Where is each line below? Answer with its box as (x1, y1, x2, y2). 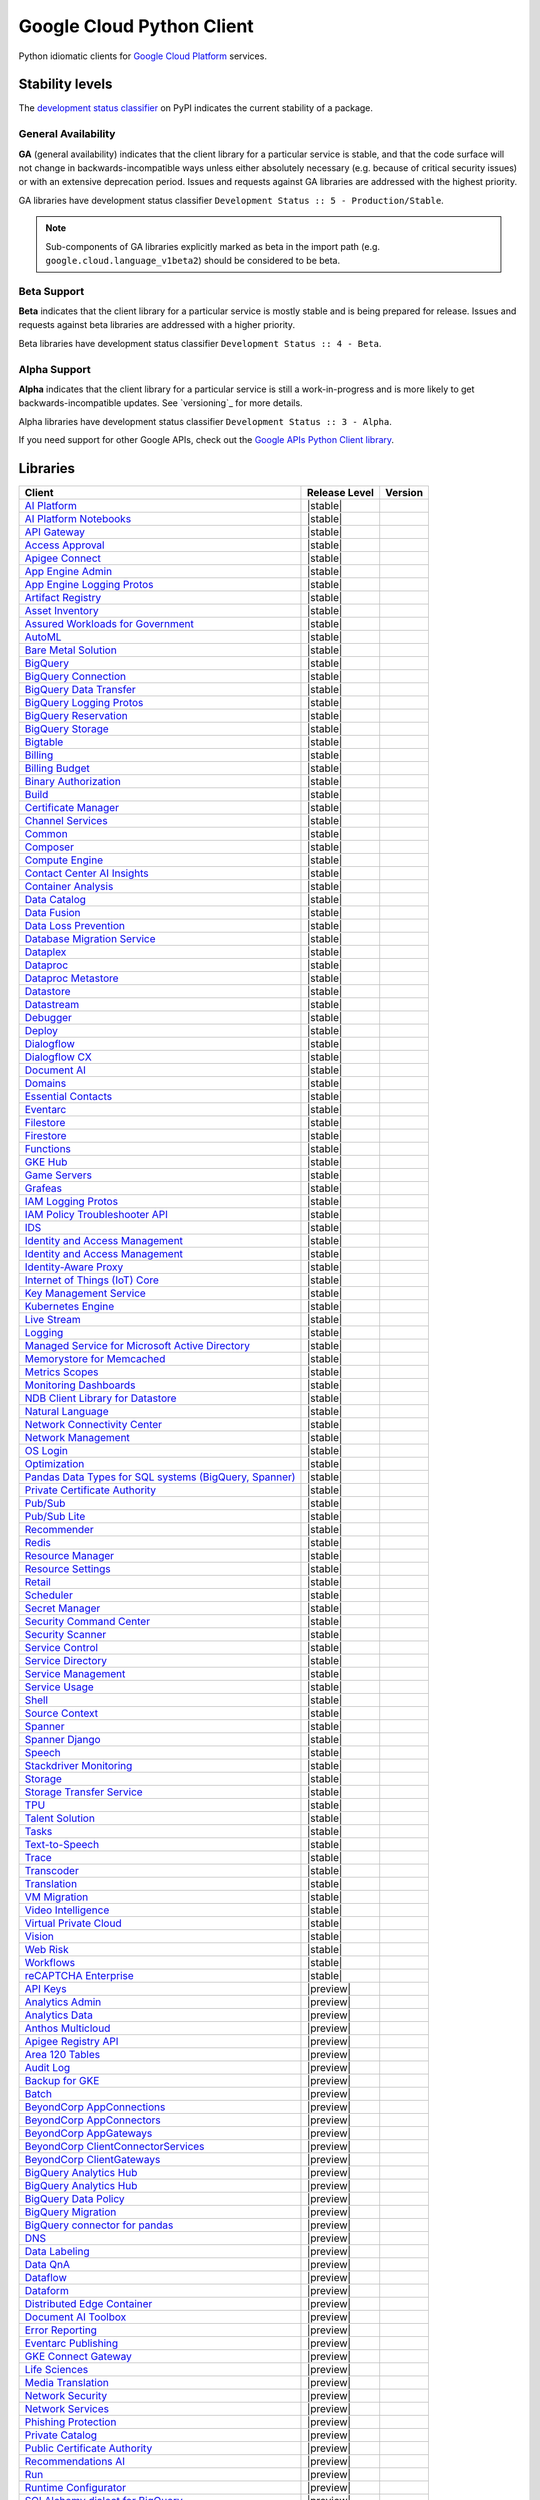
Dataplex (24, 945, 67, 959)
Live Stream (24, 1313, 81, 1327)
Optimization (24, 1457, 85, 1471)
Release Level (306, 486, 375, 500)
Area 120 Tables (24, 2048, 100, 2062)
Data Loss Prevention (24, 919, 125, 933)
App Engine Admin (24, 565, 113, 579)
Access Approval (24, 538, 105, 552)
